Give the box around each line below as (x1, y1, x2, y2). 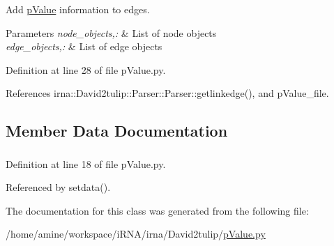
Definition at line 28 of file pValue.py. (6, 62, 166, 77)
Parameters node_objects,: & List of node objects (6, 25, 217, 40)
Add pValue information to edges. (6, 2, 150, 16)
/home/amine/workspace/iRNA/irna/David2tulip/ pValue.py (6, 226, 266, 241)
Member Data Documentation (6, 120, 228, 141)
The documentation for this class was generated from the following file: (6, 203, 309, 217)
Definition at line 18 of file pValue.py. (6, 156, 166, 171)
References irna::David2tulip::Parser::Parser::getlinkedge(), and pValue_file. (6, 86, 329, 100)
